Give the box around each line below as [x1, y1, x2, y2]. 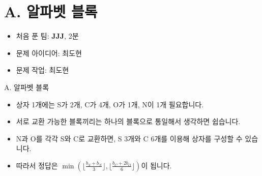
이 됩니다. [141, 160, 172, 170]
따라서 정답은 [16, 160, 58, 170]
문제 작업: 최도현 [16, 65, 69, 75]
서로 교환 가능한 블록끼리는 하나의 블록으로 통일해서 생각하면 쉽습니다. [16, 116, 241, 127]
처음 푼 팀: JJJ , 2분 [16, 31, 79, 41]
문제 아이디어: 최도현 [16, 47, 82, 58]
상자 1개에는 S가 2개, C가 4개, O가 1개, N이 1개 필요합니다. [16, 99, 204, 109]
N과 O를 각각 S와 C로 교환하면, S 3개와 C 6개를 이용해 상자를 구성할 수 [16, 133, 243, 143]
